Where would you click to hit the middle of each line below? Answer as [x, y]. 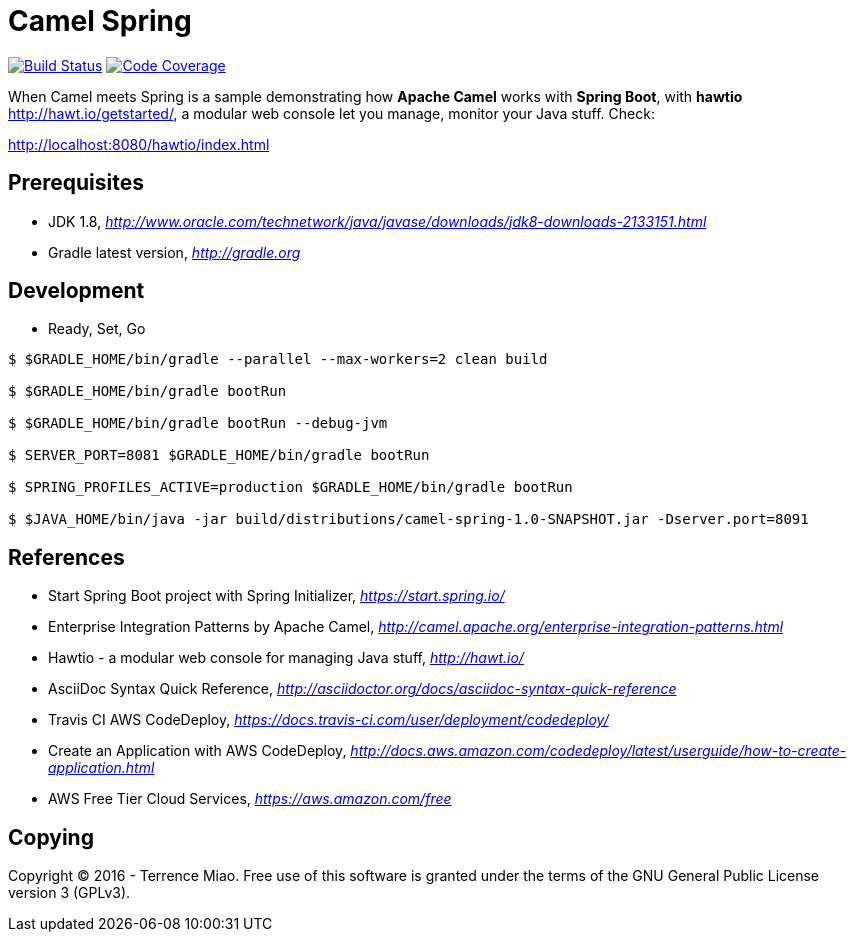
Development [76, 291]
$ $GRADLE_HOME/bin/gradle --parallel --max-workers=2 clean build [278, 359]
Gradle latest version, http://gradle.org [174, 252]
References [66, 557]
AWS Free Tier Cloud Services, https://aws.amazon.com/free [250, 799]
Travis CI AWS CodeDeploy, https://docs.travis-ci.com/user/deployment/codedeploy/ [328, 720]
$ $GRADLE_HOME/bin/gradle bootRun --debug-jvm [198, 423]
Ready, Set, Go [97, 329]
